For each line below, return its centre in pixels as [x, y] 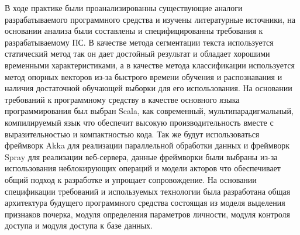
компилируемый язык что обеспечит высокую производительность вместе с [139, 122]
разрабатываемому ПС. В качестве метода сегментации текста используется [139, 42]
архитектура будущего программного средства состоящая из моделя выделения [145, 203]
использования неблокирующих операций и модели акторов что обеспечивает [143, 168]
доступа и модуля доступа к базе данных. [79, 225]
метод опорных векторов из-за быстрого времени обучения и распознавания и [144, 76]
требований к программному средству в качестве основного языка [122, 99]
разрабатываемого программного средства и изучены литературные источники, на [150, 19]
